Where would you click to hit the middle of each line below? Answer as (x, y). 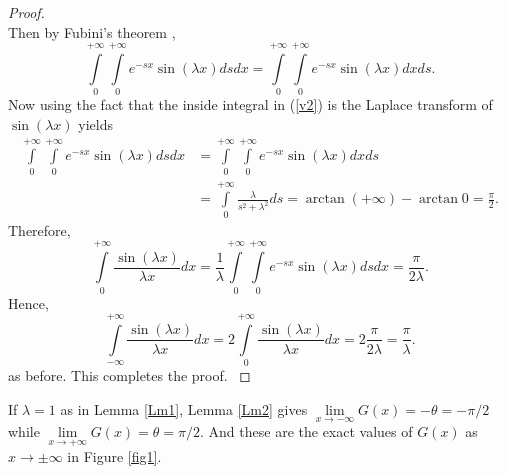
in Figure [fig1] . (114, 456)
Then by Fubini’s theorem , (92, 31)
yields (95, 123)
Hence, (28, 302)
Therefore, (39, 229)
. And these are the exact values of (306, 431)
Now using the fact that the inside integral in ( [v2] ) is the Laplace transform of (250, 104)
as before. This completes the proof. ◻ (129, 375)
